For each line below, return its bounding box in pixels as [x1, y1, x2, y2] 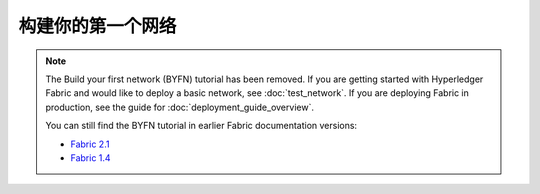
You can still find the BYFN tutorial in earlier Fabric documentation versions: [45, 120, 358, 132]
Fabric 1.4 [70, 151, 111, 164]
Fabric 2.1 [70, 138, 110, 150]
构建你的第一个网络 [18, 15, 177, 37]
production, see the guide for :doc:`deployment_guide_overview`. [45, 101, 315, 113]
